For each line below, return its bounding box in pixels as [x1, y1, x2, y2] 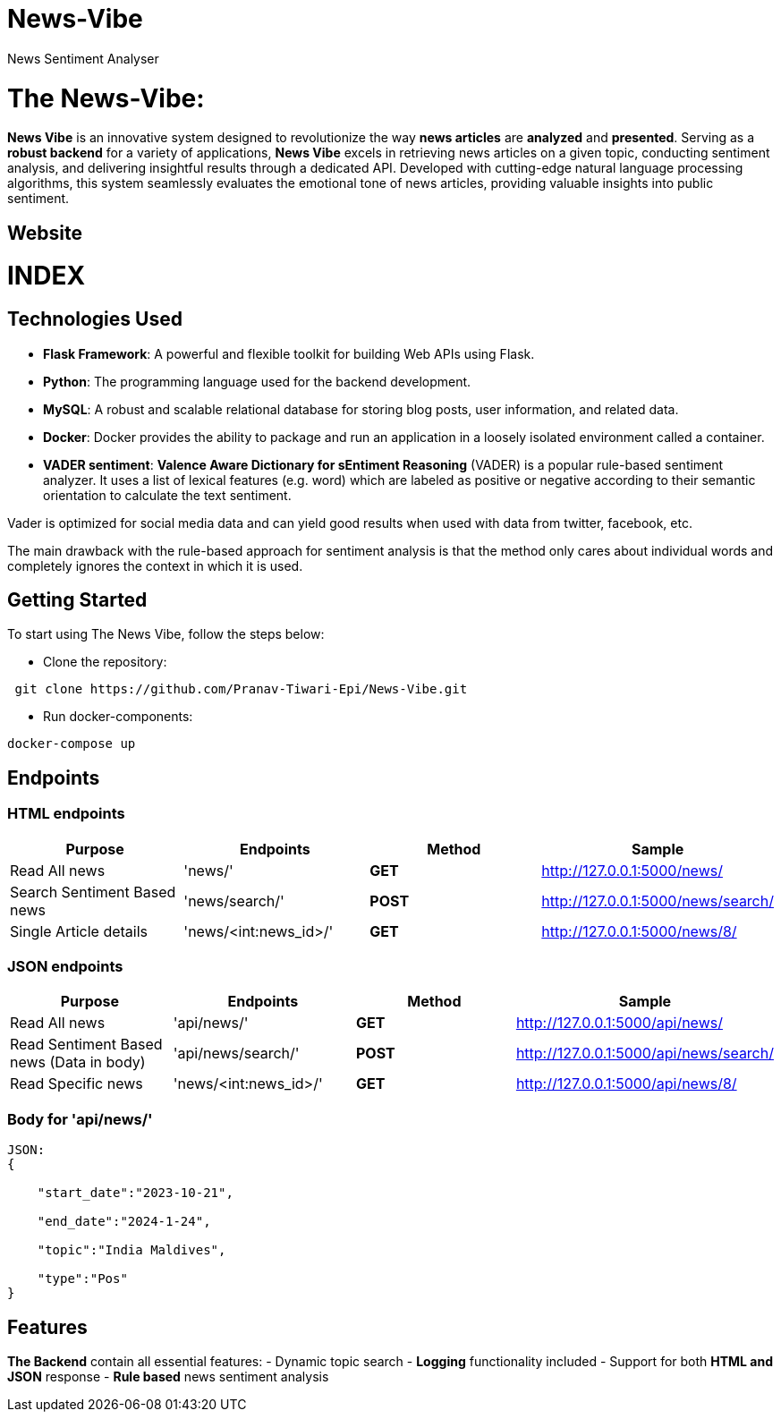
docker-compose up [7, 736, 136, 752]
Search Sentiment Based [10, 882, 176, 901]
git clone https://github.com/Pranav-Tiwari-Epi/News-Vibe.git [14, 682, 468, 697]
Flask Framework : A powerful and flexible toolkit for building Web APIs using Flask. [43, 345, 535, 361]
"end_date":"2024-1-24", [37, 1214, 211, 1229]
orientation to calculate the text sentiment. [43, 487, 292, 503]
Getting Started [7, 589, 148, 612]
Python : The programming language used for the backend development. [43, 373, 471, 389]
